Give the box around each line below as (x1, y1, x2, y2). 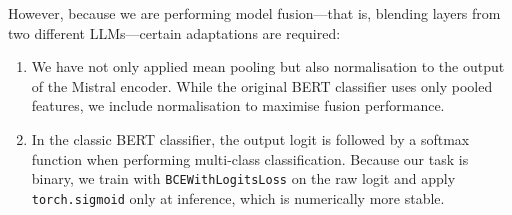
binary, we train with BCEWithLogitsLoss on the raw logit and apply (31, 168, 456, 189)
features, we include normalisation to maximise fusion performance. (31, 95, 445, 116)
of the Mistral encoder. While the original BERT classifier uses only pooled (31, 75, 493, 96)
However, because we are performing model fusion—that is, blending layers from (8, 3, 501, 23)
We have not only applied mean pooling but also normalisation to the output (31, 56, 505, 77)
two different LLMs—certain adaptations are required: (8, 22, 341, 43)
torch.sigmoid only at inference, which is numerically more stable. (31, 187, 445, 208)
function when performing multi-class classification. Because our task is (31, 148, 469, 169)
